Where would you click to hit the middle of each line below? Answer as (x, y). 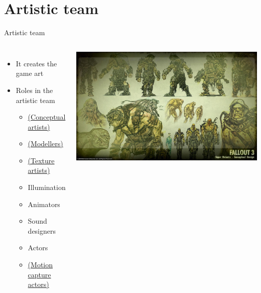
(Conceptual (47, 117)
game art (30, 73)
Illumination (47, 187)
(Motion (40, 265)
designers (42, 230)
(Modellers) (45, 143)
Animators (44, 204)
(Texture (41, 160)
